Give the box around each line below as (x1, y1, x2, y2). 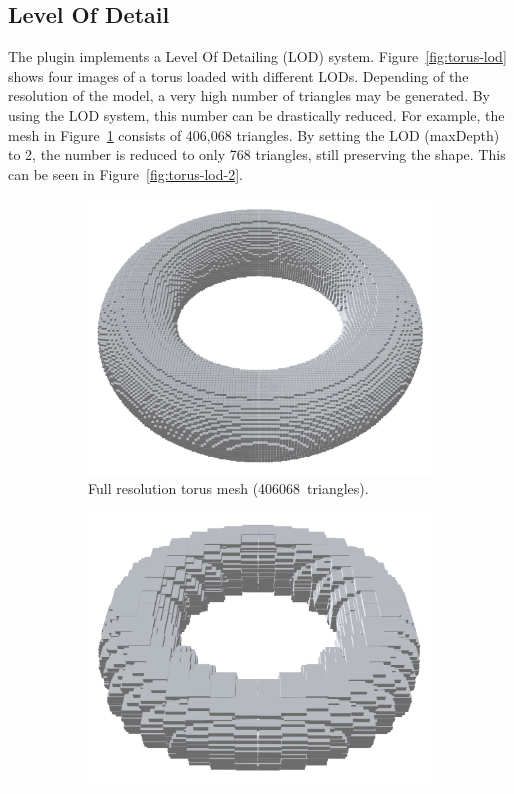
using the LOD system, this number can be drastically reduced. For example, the (8, 104, 505, 125)
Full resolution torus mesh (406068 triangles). (88, 478, 369, 499)
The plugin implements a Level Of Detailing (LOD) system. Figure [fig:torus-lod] (8, 46, 507, 67)
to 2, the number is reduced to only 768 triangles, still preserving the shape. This (8, 144, 506, 165)
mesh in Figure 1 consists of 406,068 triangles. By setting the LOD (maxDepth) (8, 124, 500, 145)
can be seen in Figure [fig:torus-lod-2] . (8, 163, 243, 184)
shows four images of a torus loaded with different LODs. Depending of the (8, 65, 469, 86)
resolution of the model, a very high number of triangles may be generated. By (8, 85, 490, 106)
